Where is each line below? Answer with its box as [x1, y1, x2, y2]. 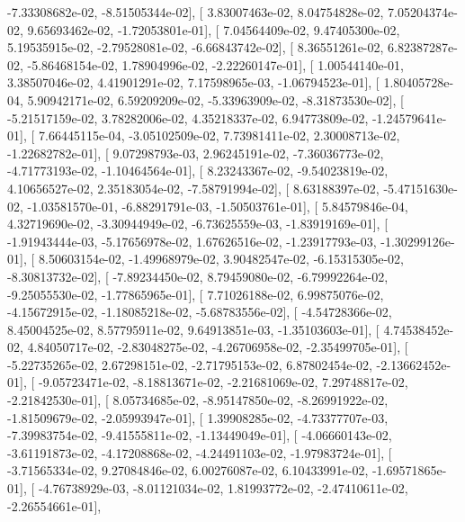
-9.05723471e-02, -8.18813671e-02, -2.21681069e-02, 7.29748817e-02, [38, 373, 408, 391]
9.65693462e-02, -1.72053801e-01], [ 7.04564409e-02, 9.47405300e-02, [27, 20, 400, 39]
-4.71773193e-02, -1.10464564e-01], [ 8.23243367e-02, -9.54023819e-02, [7, 161, 389, 180]
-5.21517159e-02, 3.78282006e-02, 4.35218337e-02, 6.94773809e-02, [7, 108, 369, 127]
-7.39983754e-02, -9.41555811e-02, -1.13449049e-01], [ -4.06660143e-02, [7, 426, 392, 445]
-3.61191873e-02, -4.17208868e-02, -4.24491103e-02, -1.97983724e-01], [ [7, 443, 392, 462]
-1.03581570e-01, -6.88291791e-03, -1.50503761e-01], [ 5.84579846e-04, [27, 196, 408, 215]
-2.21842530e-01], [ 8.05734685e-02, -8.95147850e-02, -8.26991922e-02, [7, 391, 389, 409]
